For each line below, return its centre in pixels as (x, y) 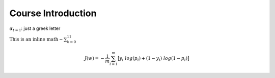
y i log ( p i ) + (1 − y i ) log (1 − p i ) (154, 59)
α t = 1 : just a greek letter (35, 29)
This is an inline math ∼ (36, 39)
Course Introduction (53, 13)
